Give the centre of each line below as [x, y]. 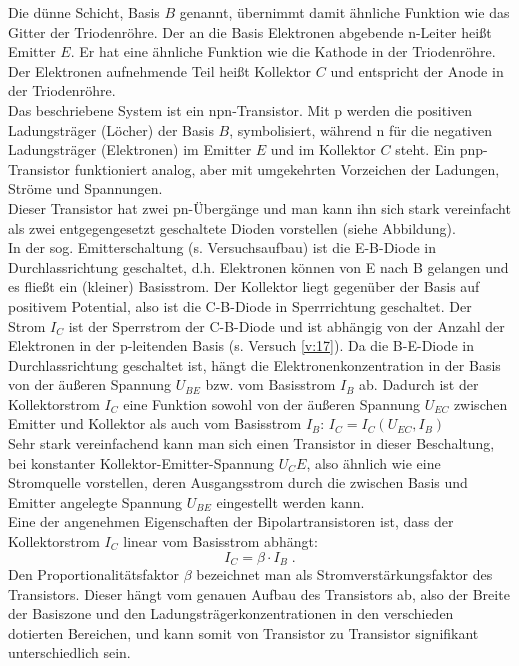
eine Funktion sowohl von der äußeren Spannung [271, 403]
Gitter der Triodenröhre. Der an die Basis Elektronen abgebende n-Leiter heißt [250, 31]
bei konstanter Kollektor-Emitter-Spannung [141, 462]
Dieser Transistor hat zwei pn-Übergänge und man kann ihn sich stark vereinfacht [259, 207]
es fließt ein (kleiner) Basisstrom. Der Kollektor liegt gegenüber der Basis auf [244, 286]
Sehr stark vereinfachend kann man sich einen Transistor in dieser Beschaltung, [251, 443]
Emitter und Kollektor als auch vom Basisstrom [155, 423]
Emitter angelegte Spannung [95, 501]
